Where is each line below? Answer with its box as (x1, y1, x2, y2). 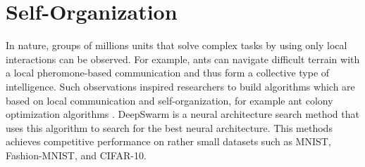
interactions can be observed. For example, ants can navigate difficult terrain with (6, 51, 360, 66)
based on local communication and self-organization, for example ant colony (6, 93, 333, 107)
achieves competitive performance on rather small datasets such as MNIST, (6, 134, 331, 149)
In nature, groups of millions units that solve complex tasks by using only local (6, 38, 347, 53)
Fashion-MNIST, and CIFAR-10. (6, 147, 147, 162)
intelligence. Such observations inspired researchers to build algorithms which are (6, 79, 355, 93)
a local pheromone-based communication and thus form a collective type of (6, 65, 330, 80)
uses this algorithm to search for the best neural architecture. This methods (6, 120, 333, 135)
